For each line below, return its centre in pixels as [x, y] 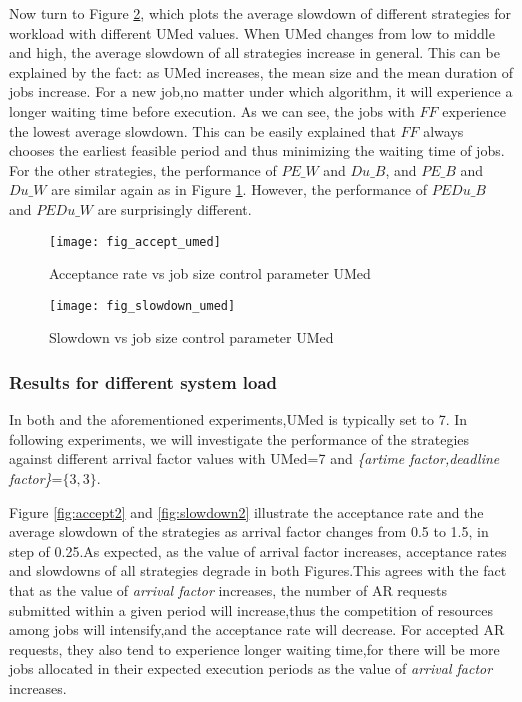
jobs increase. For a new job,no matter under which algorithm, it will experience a [261, 91]
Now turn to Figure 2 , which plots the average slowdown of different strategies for [260, 13]
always [443, 130]
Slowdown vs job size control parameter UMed [191, 337]
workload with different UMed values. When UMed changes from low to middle [252, 32]
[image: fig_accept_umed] [135, 241]
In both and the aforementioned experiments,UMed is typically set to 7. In [238, 419]
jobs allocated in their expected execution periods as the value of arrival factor [251, 668]
